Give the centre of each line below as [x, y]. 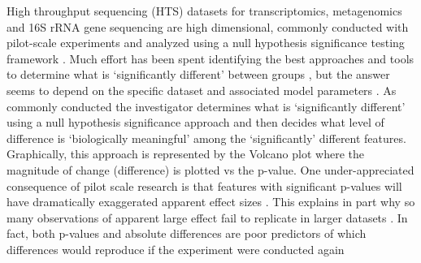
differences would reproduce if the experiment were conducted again [176, 249]
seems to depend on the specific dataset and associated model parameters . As [202, 90]
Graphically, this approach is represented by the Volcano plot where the [185, 154]
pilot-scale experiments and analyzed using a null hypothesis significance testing [206, 43]
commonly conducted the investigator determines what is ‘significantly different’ [206, 106]
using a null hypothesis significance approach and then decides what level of [195, 122]
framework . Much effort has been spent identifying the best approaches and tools [210, 58]
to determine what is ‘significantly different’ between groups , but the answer [198, 74]
